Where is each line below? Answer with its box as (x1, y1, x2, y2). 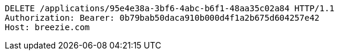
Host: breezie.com (5, 22, 90, 32)
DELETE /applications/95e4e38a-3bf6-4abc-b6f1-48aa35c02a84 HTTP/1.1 (5, 4, 335, 13)
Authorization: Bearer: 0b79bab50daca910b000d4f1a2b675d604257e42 (5, 13, 320, 22)
